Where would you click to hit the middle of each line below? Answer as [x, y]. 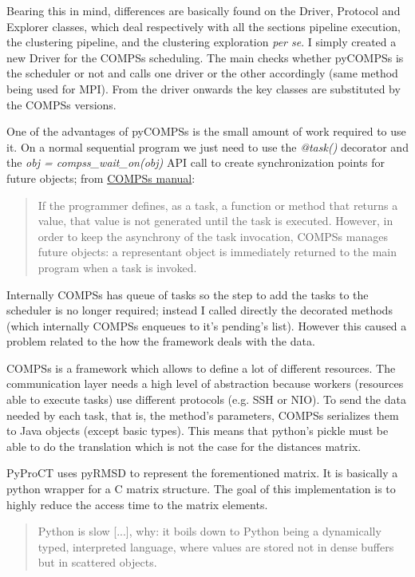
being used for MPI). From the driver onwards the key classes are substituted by [204, 88]
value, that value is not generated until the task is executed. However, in [215, 221]
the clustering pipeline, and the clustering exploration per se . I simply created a [202, 42]
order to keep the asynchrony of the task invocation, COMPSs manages [213, 236]
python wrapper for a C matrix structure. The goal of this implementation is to [201, 489]
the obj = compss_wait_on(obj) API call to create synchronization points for [196, 162]
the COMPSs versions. [61, 104]
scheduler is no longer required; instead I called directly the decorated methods [200, 310]
